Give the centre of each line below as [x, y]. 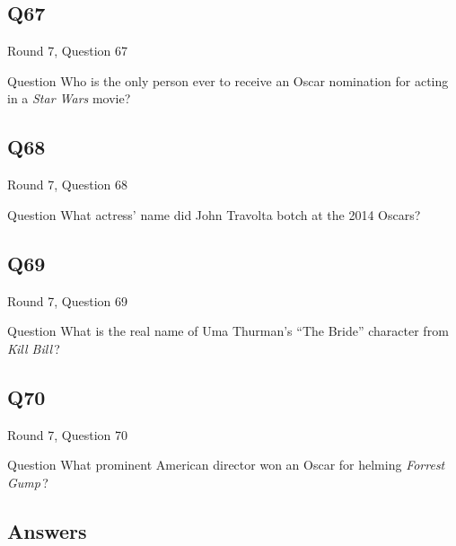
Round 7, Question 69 [68, 300]
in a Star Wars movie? [69, 98]
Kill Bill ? [34, 348]
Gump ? [28, 482]
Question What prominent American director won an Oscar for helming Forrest [226, 465]
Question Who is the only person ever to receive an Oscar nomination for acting [228, 80]
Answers [47, 530]
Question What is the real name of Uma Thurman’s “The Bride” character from [228, 331]
